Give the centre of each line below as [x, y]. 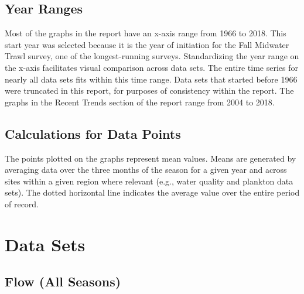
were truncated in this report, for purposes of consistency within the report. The [149, 90]
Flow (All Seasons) [63, 281]
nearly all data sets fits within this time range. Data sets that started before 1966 [151, 79]
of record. [22, 204]
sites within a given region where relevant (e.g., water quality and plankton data [149, 181]
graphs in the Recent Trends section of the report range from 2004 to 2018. [140, 102]
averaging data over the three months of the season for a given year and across [146, 170]
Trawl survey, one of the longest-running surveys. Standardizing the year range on [152, 56]
